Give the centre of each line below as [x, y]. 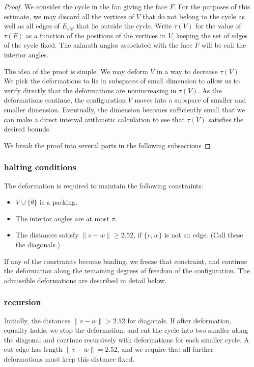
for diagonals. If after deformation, [179, 320]
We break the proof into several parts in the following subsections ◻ [107, 145]
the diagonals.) [38, 244]
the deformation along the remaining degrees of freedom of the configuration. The [127, 271]
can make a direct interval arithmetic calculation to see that [95, 119]
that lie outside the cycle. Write [124, 26]
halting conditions [40, 167]
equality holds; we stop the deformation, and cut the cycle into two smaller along [126, 330]
